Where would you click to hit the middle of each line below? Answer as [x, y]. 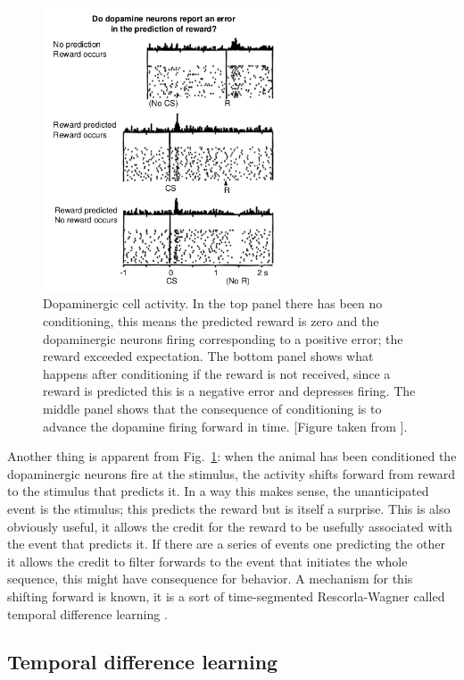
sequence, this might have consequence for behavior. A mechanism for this [210, 579]
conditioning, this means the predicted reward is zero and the [211, 321]
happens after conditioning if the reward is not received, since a [217, 373]
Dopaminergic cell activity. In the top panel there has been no [213, 303]
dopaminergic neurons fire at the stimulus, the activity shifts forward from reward [231, 473]
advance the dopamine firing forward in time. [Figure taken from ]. [225, 426]
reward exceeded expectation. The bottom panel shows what [208, 356]
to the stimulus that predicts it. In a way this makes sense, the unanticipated [218, 491]
